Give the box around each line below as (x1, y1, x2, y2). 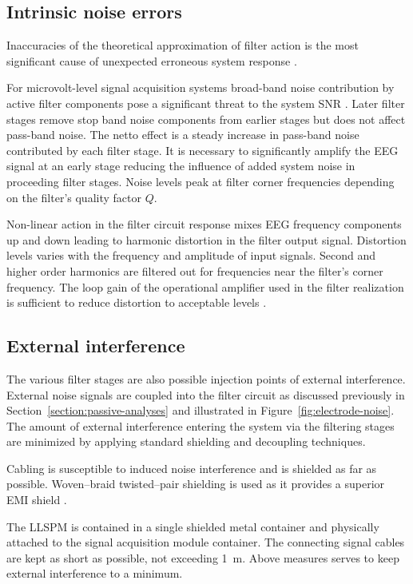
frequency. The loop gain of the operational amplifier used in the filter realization (6, 278, 404, 295)
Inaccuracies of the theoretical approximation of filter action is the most (6, 37, 359, 54)
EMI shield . (6, 491, 67, 508)
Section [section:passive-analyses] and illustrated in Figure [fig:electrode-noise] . (6, 402, 395, 419)
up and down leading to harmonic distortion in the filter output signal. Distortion (6, 231, 407, 248)
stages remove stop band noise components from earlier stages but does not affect (6, 110, 406, 127)
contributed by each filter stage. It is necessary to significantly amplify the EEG (6, 141, 399, 158)
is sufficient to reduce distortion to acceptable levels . (6, 294, 267, 311)
